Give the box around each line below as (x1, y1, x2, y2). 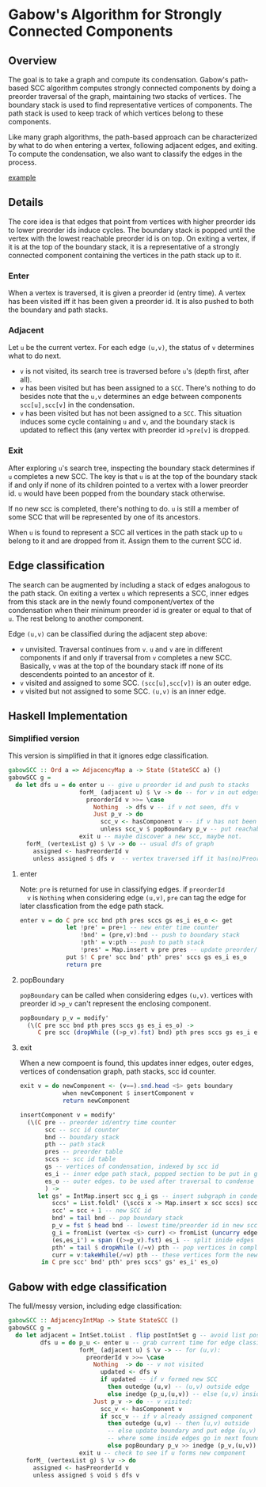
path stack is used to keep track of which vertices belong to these (8, 108, 224, 118)
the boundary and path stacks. (8, 305, 108, 314)
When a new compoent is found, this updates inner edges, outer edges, (19, 1059, 254, 1068)
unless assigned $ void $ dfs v (32, 1471, 140, 1479)
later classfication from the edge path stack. (19, 901, 165, 911)
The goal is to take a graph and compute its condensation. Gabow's (8, 75, 229, 84)
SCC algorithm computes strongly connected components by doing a (30, 83, 256, 93)
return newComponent (62, 1097, 131, 1105)
